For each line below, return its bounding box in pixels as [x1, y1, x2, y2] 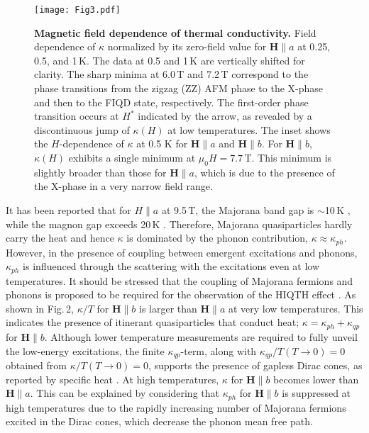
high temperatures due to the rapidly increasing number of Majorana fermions [6, 400, 346, 415]
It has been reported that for [6, 202, 131, 217]
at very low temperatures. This [228, 300, 363, 315]
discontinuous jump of [34, 122, 130, 137]
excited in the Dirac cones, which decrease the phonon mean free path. [6, 414, 313, 429]
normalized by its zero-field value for [107, 39, 267, 54]
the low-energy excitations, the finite [6, 343, 165, 358]
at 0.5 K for [136, 136, 188, 151]
